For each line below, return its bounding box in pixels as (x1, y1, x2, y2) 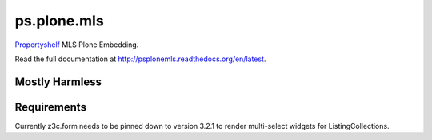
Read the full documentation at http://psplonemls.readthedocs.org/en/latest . (14, 54, 266, 64)
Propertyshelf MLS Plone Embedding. (14, 40, 139, 49)
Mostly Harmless (14, 75, 102, 88)
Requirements (14, 100, 87, 114)
